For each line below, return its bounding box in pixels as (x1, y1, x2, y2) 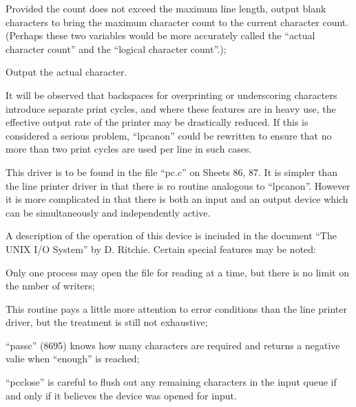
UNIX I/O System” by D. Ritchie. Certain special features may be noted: (6, 241, 316, 256)
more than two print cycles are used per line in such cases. (6, 142, 252, 156)
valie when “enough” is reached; (6, 351, 140, 366)
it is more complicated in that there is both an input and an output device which (6, 192, 348, 206)
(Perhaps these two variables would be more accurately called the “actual (6, 28, 315, 43)
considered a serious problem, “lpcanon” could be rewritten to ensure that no (6, 128, 332, 142)
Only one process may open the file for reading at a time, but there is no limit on (6, 265, 349, 279)
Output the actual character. (6, 65, 127, 79)
